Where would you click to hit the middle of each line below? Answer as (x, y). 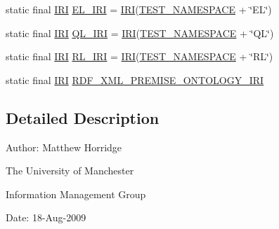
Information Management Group (76, 194)
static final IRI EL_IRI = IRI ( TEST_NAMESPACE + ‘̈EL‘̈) (139, 9)
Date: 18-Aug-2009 (46, 217)
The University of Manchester (70, 171)
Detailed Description (83, 117)
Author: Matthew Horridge (64, 147)
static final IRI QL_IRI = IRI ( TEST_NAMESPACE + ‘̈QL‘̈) (140, 33)
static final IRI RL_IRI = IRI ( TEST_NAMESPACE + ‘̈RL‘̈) (139, 56)
